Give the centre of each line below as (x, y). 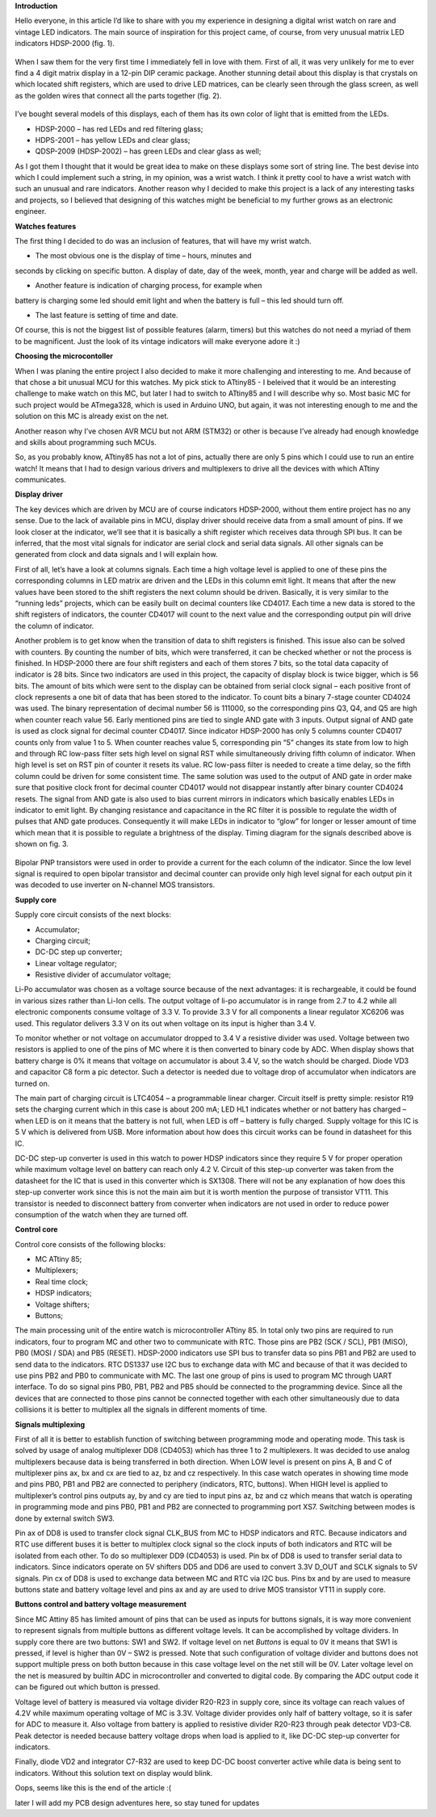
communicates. (40, 479)
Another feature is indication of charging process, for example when (149, 286)
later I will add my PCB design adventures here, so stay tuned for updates (137, 1802)
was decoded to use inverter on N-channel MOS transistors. (115, 885)
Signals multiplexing (50, 1424)
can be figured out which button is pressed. (88, 1687)
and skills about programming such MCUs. (86, 442)
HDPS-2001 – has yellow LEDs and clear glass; (113, 140)
